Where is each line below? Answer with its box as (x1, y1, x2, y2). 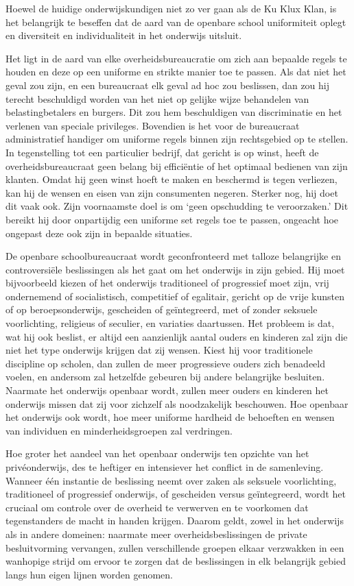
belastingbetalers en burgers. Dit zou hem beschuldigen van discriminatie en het (5, 105, 342, 119)
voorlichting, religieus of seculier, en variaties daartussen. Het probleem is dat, (5, 316, 335, 330)
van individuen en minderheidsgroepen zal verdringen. (5, 423, 233, 437)
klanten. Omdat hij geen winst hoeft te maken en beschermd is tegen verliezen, (5, 172, 338, 186)
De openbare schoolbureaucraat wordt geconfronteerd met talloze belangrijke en (5, 249, 341, 263)
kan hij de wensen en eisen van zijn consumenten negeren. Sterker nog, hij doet (5, 185, 338, 199)
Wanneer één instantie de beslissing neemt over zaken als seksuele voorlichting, (5, 473, 337, 487)
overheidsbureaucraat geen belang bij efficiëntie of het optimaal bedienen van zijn (5, 158, 348, 173)
